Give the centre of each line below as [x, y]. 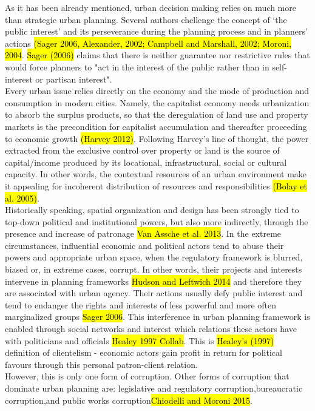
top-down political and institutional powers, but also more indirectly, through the [157, 221]
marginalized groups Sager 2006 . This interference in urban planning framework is [157, 317]
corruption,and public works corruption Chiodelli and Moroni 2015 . [129, 400]
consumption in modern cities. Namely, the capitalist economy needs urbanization [157, 102]
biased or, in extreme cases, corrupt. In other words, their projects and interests [154, 269]
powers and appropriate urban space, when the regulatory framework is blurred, [154, 257]
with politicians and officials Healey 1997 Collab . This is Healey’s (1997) [140, 340]
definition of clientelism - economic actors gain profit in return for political [144, 352]
